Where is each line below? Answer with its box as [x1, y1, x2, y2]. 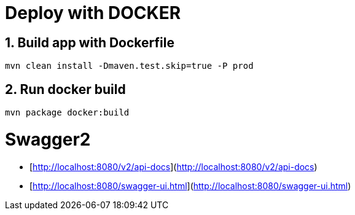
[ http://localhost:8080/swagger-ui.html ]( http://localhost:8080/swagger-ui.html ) [29, 180, 351, 191]
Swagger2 [5, 128, 91, 150]
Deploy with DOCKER [5, 2, 181, 23]
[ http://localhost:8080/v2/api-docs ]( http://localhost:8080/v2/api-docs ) [29, 161, 318, 172]
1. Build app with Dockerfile [5, 34, 174, 50]
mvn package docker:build [5, 107, 130, 118]
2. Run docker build [5, 81, 126, 97]
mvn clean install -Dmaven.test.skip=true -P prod [5, 61, 254, 71]
